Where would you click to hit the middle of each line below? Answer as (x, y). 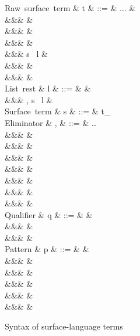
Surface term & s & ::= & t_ (58, 111)
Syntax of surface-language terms (64, 326)
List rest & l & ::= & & (48, 88)
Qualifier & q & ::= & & (49, 214)
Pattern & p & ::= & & (47, 249)
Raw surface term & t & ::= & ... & (70, 8)
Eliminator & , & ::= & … (51, 122)
